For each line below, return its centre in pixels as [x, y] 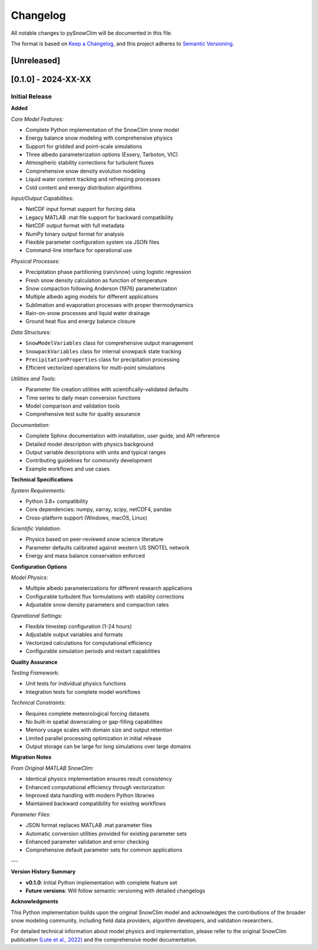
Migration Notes [31, 757]
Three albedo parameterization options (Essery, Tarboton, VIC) [102, 155]
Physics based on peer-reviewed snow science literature [95, 539]
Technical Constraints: [38, 703]
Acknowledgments [35, 902]
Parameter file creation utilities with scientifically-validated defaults [107, 389]
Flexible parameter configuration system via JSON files [92, 242]
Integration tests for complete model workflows [83, 691]
